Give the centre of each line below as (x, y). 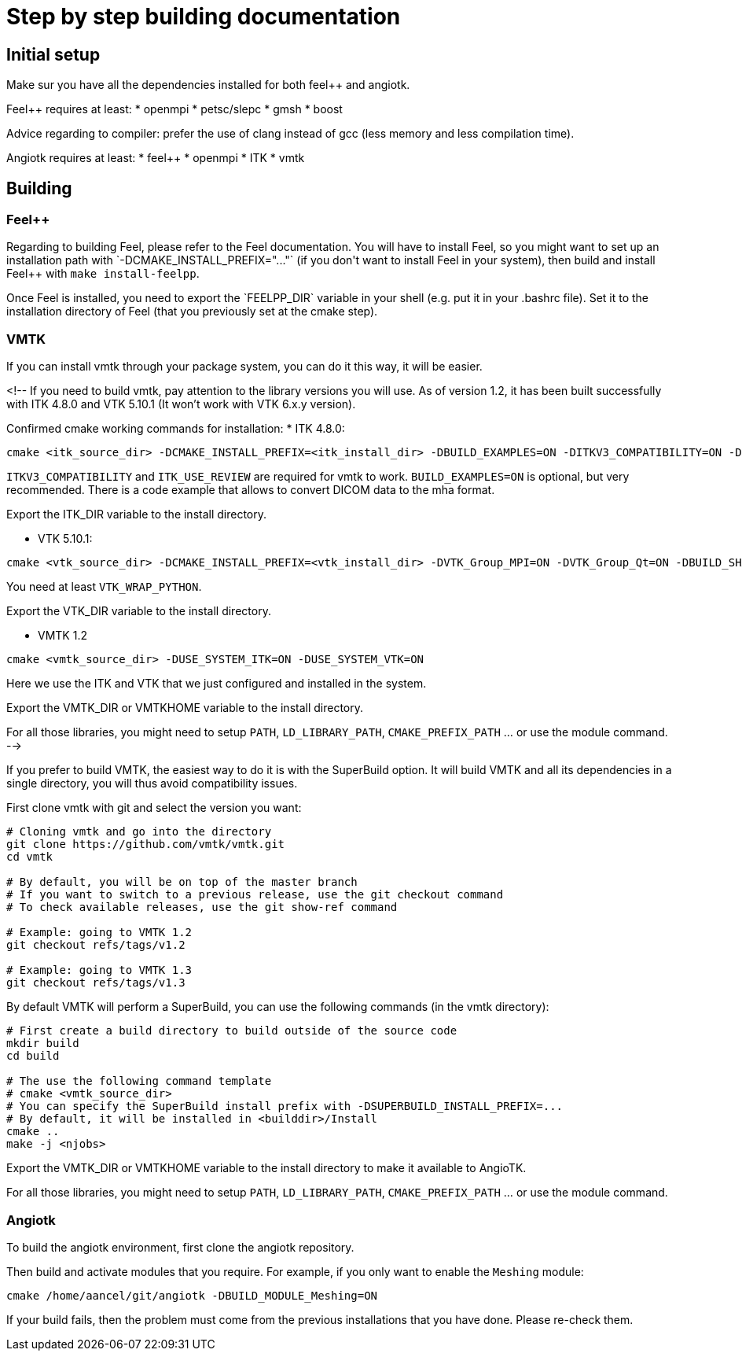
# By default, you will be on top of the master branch (182, 882)
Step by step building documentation (204, 17)
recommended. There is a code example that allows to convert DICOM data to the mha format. (251, 490)
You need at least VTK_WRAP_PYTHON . (104, 587)
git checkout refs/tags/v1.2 (96, 945)
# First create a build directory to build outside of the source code (232, 1031)
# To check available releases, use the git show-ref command (202, 907)
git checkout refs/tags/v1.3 (96, 983)
